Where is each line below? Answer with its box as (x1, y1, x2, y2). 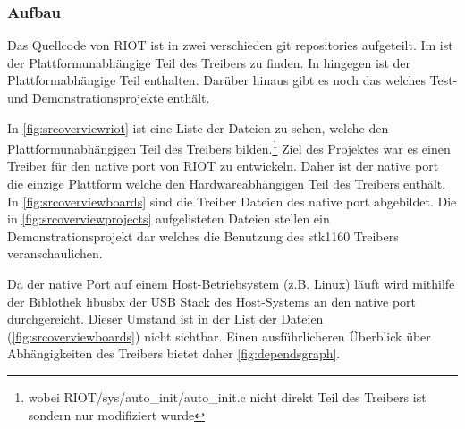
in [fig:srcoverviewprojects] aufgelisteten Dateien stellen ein (7, 209, 330, 228)
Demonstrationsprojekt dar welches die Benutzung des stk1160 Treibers (7, 226, 399, 245)
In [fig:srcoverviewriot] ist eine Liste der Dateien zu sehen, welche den (7, 118, 389, 137)
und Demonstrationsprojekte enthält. (7, 88, 210, 106)
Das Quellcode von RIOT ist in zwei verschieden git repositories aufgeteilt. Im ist (7, 36, 453, 55)
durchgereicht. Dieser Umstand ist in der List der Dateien (7, 309, 324, 328)
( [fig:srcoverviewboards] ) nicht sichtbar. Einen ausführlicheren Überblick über (7, 326, 431, 345)
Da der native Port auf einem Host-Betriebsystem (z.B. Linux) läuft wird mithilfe (7, 274, 455, 292)
